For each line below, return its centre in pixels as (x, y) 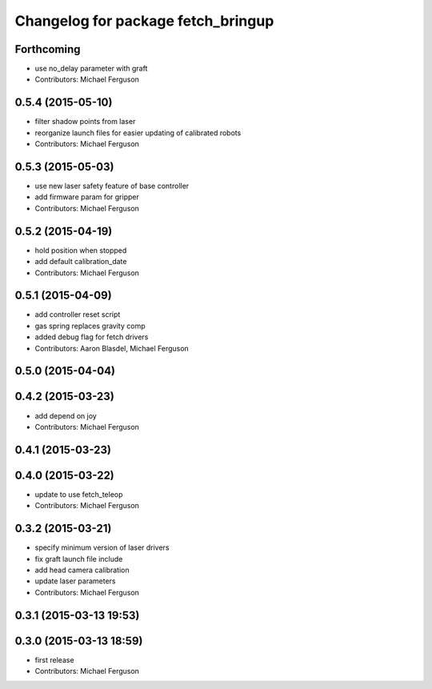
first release (55, 659)
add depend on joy (66, 415)
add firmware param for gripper (87, 197)
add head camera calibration (82, 570)
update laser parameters (75, 581)
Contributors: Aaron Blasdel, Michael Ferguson (112, 348)
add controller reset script (78, 314)
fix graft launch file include (79, 559)
